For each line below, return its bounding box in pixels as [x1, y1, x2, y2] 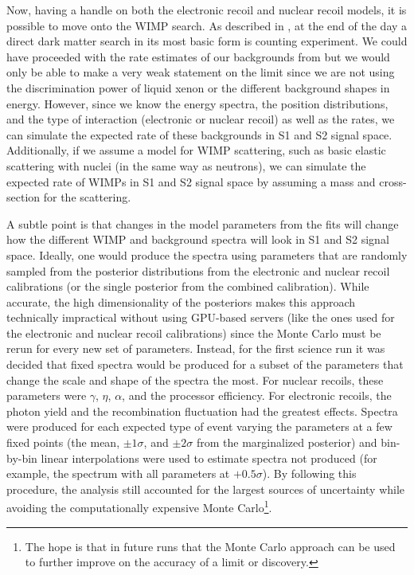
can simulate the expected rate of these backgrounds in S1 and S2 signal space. [6, 126, 393, 143]
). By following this [262, 465, 357, 482]
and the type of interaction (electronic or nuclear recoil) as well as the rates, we [6, 111, 395, 127]
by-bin [6, 449, 37, 466]
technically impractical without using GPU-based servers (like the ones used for [6, 309, 395, 326]
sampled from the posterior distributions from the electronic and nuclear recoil [6, 262, 390, 279]
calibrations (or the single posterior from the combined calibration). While [6, 278, 369, 295]
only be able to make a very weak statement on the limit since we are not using [6, 64, 395, 80]
